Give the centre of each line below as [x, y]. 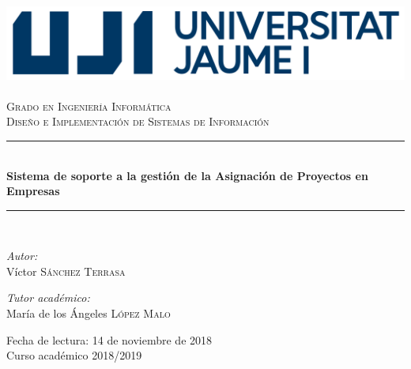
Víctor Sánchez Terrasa [66, 271]
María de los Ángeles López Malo [89, 313]
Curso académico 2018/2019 [74, 355]
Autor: [22, 256]
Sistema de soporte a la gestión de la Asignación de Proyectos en [187, 175]
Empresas [33, 191]
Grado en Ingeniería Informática [89, 105]
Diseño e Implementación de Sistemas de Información [138, 121]
